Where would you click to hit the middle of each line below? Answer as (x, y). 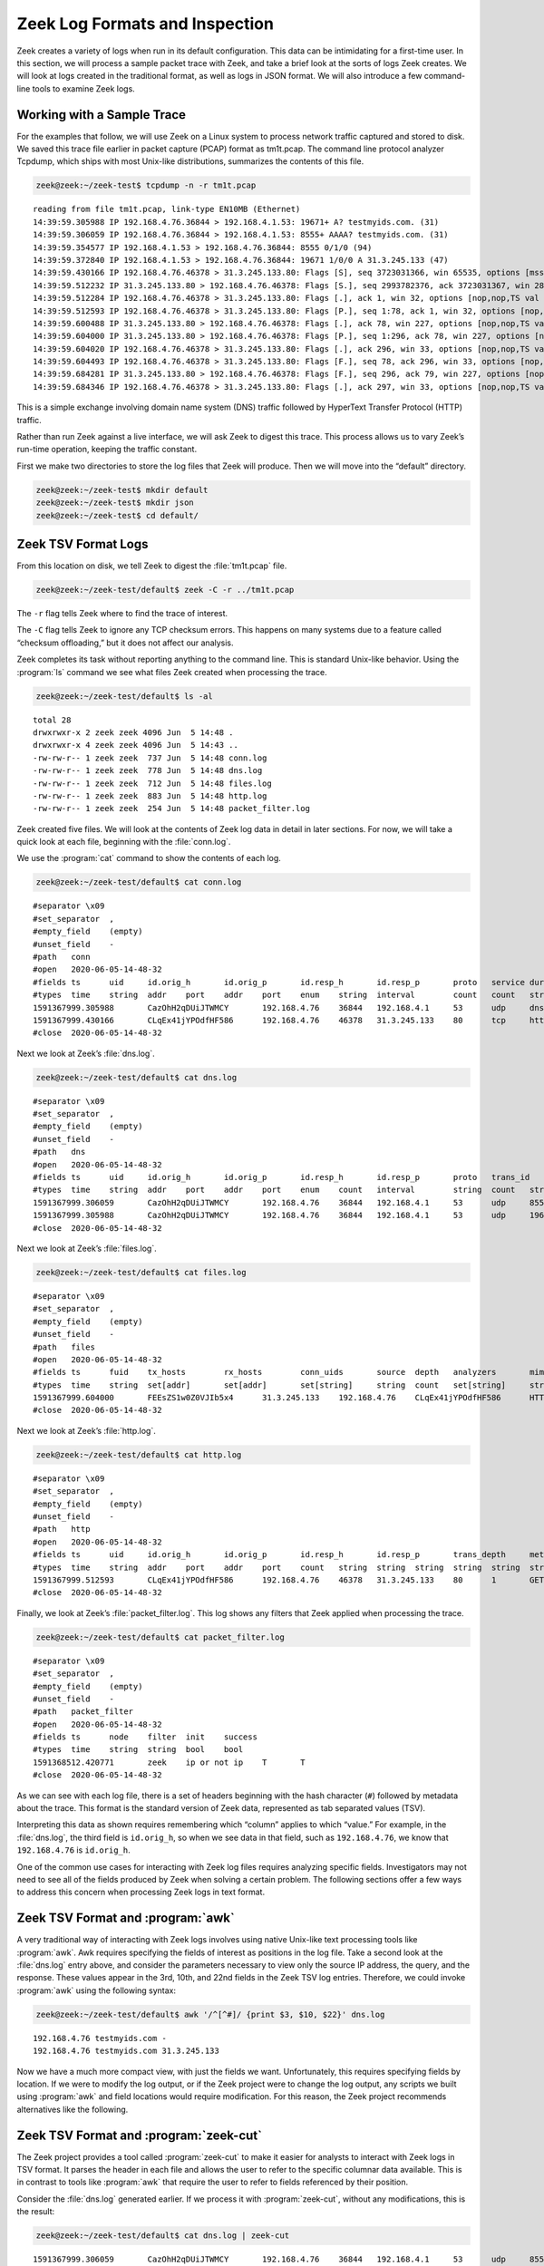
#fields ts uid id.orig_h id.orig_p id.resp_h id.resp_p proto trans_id (282, 1177)
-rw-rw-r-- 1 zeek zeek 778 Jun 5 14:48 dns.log (148, 771)
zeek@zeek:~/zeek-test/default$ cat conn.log (139, 882)
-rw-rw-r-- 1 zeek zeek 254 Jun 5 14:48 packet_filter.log (171, 809)
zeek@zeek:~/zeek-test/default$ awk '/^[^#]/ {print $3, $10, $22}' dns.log (210, 2014)
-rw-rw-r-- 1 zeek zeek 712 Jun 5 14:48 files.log (152, 783)
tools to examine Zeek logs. (83, 88)
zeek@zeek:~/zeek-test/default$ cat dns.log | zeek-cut (163, 2236)
